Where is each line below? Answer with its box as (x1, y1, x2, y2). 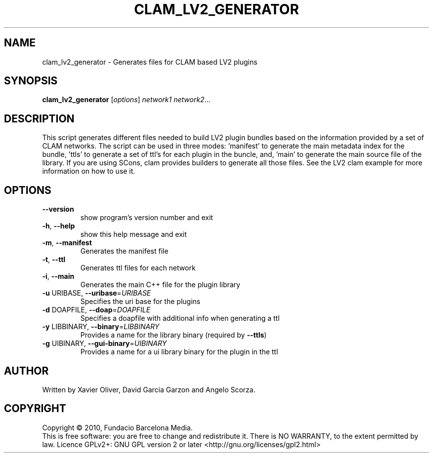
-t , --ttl (42, 255, 66, 264)
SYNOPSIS (4, 75, 58, 87)
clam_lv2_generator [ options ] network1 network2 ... (42, 95, 211, 104)
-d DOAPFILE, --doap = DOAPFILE (42, 305, 151, 314)
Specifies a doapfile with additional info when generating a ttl (80, 314, 280, 323)
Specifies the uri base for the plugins (80, 297, 201, 306)
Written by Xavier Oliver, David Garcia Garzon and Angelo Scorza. (42, 385, 256, 394)
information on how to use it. (42, 167, 135, 176)
